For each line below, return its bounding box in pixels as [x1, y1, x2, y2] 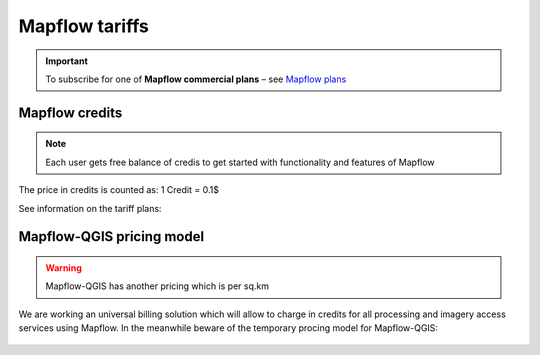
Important [45, 55, 89, 67]
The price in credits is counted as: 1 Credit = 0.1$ [18, 184, 220, 196]
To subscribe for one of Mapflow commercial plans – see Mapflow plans [45, 73, 347, 85]
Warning [45, 261, 82, 274]
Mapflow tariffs [18, 15, 150, 37]
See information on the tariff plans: [18, 202, 162, 214]
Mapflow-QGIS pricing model [18, 228, 205, 245]
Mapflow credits [18, 104, 123, 121]
